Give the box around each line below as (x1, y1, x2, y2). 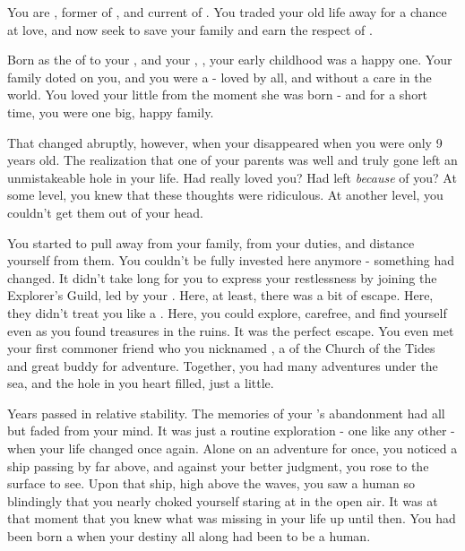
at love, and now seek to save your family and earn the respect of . (7, 20, 373, 39)
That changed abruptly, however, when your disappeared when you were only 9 (7, 133, 443, 151)
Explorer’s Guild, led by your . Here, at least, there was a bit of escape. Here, (7, 286, 434, 305)
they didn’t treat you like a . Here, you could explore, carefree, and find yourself (7, 303, 447, 322)
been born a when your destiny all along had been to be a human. (7, 527, 371, 546)
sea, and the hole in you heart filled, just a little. (7, 374, 274, 392)
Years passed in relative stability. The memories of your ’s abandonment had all (7, 403, 445, 422)
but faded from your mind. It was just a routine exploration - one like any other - (7, 421, 455, 440)
